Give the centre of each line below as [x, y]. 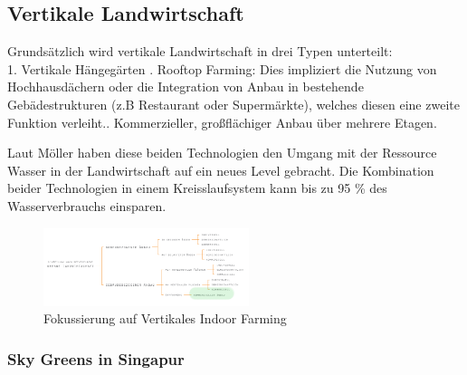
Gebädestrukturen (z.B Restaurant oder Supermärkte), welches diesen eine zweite [233, 104]
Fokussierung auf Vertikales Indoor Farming [165, 318]
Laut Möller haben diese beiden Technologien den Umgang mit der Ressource [222, 153]
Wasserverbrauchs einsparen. [87, 205]
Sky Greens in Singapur [96, 358]
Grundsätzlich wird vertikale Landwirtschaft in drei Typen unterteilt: [200, 51]
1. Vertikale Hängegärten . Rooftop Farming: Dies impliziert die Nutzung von [222, 68]
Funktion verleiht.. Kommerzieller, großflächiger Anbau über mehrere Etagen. [222, 122]
